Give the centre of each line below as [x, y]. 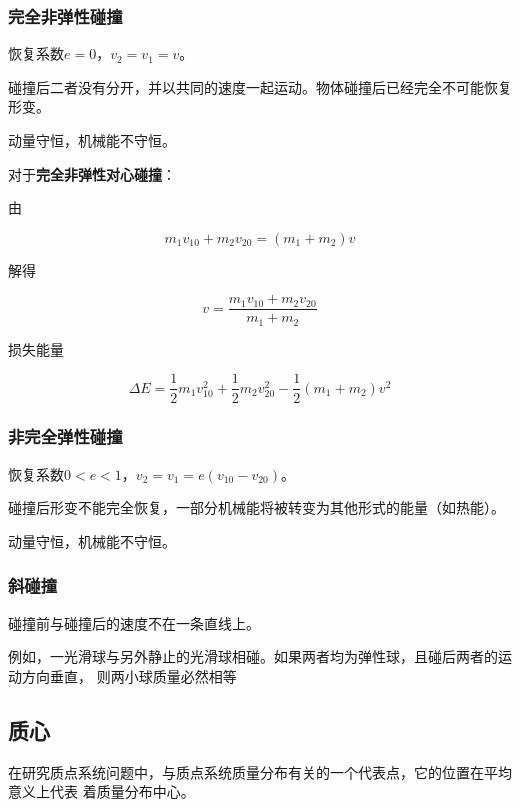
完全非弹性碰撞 [65, 15]
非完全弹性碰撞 [65, 436]
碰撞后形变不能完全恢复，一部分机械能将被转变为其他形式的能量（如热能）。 [256, 507]
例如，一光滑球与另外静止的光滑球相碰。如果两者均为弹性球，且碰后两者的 [253, 656]
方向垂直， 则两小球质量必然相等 [129, 675]
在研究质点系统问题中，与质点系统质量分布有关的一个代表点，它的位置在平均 [260, 771]
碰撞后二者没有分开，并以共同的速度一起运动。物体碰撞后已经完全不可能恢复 [260, 86]
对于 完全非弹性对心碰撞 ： [92, 173]
